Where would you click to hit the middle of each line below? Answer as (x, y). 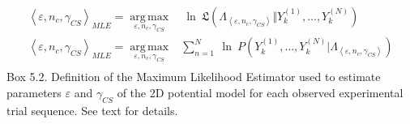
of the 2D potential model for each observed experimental (260, 93)
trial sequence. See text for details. (92, 110)
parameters (34, 93)
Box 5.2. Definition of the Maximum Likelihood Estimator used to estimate (194, 77)
